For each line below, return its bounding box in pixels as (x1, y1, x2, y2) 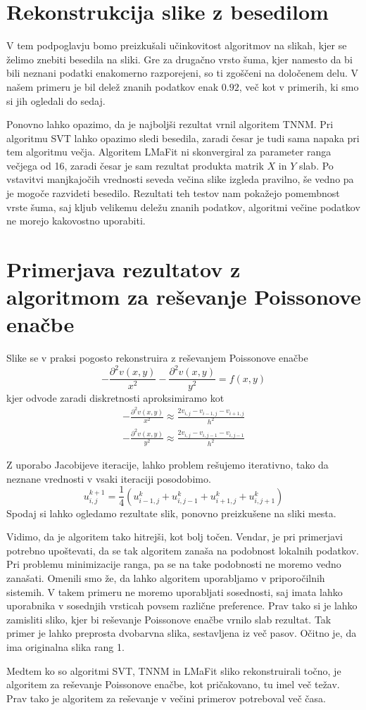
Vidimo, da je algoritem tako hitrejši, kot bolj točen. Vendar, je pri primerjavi (6, 529, 343, 544)
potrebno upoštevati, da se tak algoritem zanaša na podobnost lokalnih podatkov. (6, 543, 359, 557)
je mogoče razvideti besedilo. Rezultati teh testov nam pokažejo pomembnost (6, 186, 340, 201)
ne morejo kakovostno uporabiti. (6, 213, 146, 228)
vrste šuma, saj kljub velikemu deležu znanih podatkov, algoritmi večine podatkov (6, 199, 360, 214)
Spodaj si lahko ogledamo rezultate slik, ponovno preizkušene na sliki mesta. (6, 505, 336, 520)
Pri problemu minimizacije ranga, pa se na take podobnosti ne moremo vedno (6, 557, 341, 571)
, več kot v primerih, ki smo (239, 79, 359, 94)
